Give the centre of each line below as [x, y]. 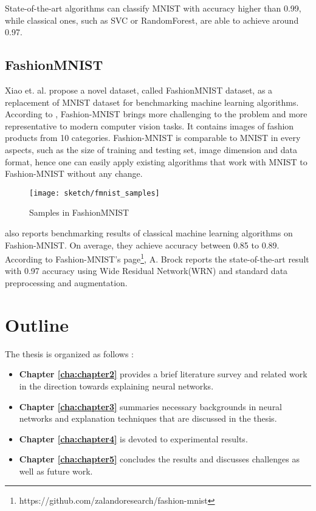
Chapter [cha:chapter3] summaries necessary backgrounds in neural [151, 406]
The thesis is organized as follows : [69, 353]
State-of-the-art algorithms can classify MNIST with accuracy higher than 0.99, [153, 8]
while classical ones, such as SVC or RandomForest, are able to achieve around [152, 20]
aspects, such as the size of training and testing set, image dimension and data [151, 149]
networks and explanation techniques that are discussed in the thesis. [148, 418]
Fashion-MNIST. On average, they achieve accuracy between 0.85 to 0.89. [142, 245]
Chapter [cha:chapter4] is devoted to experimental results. [133, 438]
